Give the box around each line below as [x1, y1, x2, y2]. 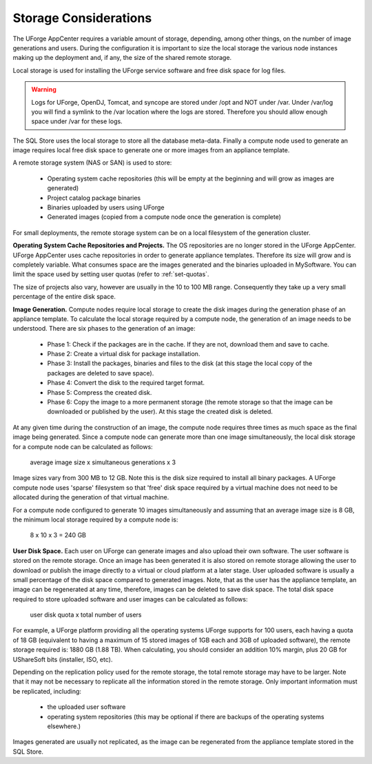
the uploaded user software [47, 703, 126, 711]
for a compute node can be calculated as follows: [12, 442, 153, 451]
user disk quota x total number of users [30, 610, 142, 619]
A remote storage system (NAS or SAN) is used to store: [12, 158, 172, 167]
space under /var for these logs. [31, 117, 123, 125]
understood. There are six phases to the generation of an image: [12, 324, 196, 333]
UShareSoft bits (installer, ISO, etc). [12, 655, 113, 663]
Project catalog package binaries [47, 194, 141, 202]
